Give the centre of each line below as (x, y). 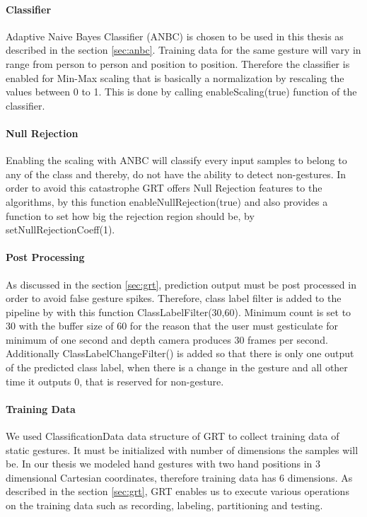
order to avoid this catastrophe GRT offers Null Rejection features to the (164, 188)
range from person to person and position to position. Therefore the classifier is (178, 63)
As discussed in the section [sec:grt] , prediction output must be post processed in (181, 284)
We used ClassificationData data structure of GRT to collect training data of (173, 436)
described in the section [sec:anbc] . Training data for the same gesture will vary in (183, 50)
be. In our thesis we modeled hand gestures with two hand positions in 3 (163, 464)
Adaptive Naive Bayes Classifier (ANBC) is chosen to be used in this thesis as (175, 36)
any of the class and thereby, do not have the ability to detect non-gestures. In (176, 174)
